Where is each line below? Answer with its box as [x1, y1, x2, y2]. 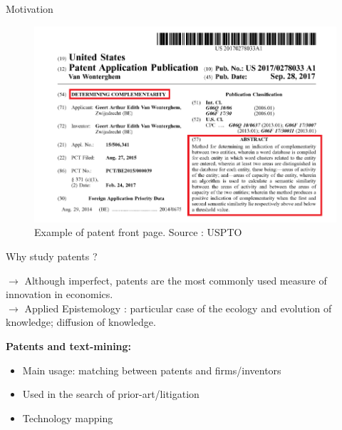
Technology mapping [22, 410, 113, 425]
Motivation [6, 1, 53, 16]
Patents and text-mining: [6, 338, 132, 353]
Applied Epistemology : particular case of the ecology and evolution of [24, 300, 332, 315]
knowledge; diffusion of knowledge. [6, 314, 156, 329]
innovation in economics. [6, 287, 113, 302]
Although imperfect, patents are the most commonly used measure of [24, 272, 327, 287]
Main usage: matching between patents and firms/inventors [22, 362, 281, 377]
